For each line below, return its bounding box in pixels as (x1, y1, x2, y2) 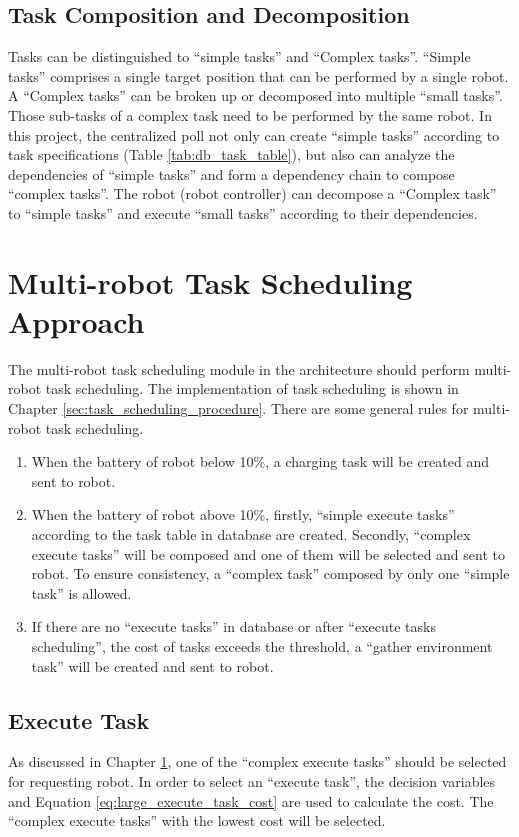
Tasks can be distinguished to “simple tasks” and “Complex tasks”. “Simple (8, 46, 471, 67)
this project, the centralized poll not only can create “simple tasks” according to (8, 124, 500, 145)
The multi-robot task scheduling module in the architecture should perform (8, 358, 470, 379)
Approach (8, 300, 145, 341)
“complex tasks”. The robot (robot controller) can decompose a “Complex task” (8, 183, 497, 204)
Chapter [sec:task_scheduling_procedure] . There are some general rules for (8, 398, 469, 419)
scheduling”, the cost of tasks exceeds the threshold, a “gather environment (31, 635, 493, 656)
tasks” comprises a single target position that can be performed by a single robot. (8, 65, 509, 86)
